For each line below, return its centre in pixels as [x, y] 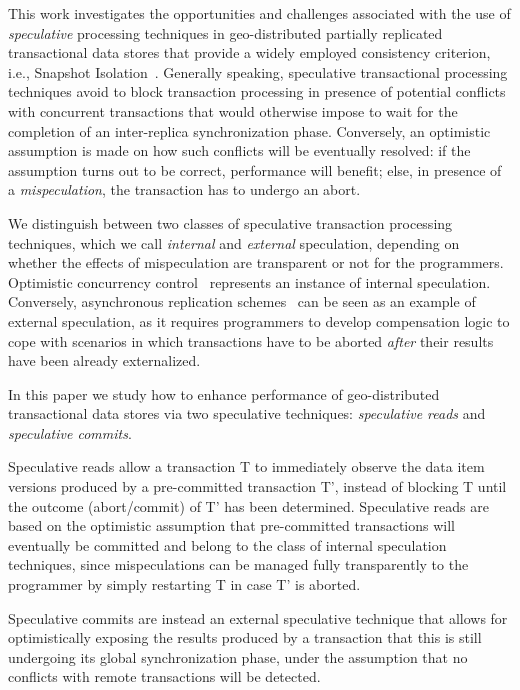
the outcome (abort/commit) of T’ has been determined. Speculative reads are [248, 505]
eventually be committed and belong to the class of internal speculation [227, 544]
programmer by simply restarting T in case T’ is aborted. [184, 584]
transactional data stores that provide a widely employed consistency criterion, [249, 52]
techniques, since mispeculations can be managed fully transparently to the [238, 564]
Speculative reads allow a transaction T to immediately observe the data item [246, 466]
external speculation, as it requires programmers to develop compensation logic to [259, 320]
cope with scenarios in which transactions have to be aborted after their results [251, 340]
